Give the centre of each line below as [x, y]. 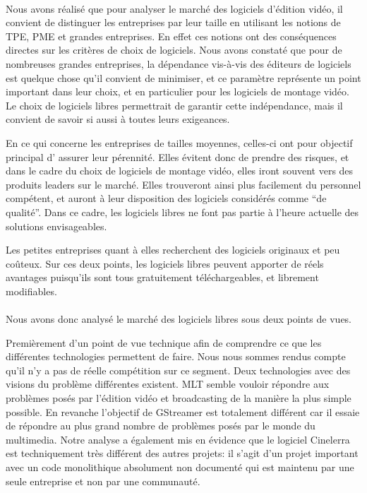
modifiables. [31, 291]
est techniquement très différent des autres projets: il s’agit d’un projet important [182, 453]
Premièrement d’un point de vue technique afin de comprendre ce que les [164, 342]
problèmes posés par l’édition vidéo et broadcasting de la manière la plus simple [179, 398]
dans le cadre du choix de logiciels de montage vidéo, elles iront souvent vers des [180, 171]
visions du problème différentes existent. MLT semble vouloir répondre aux [168, 384]
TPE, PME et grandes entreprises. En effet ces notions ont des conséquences [171, 36]
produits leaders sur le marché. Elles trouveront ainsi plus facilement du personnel [183, 184]
